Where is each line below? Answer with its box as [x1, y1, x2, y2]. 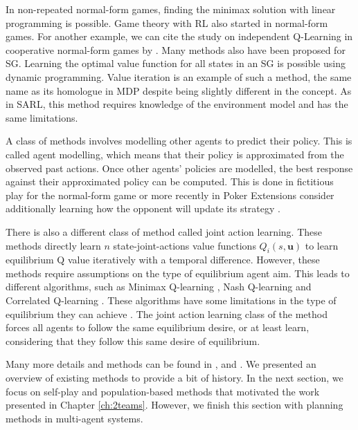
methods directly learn [6, 238, 101, 252]
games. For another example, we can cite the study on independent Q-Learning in [6, 29, 353, 44]
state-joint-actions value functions [113, 238, 256, 252]
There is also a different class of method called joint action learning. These [6, 224, 323, 239]
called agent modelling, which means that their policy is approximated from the [6, 147, 344, 161]
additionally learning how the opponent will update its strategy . [6, 201, 280, 216]
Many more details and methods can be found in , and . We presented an [6, 357, 316, 371]
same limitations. [6, 110, 78, 124]
